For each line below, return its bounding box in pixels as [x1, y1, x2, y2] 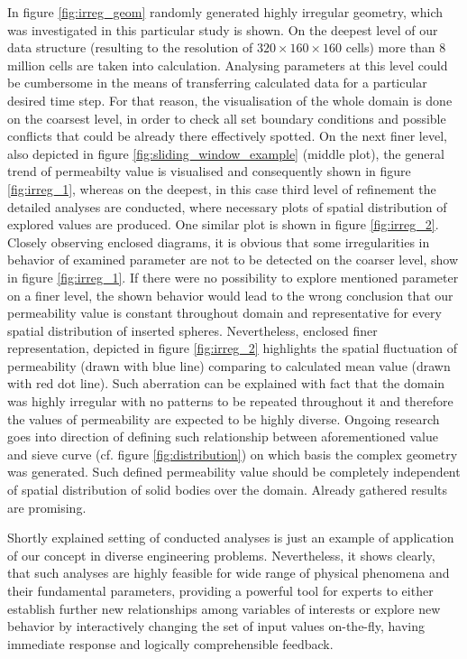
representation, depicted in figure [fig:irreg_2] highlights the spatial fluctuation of [7, 339, 458, 357]
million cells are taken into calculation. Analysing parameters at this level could [7, 55, 448, 74]
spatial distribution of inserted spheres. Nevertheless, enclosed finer [7, 320, 378, 339]
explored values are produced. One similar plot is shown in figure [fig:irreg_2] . [7, 215, 439, 234]
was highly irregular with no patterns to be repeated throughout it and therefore [7, 392, 453, 411]
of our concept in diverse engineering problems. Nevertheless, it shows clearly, [7, 545, 435, 564]
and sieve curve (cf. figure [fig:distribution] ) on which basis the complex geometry [7, 444, 458, 463]
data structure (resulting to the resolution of [7, 38, 253, 57]
